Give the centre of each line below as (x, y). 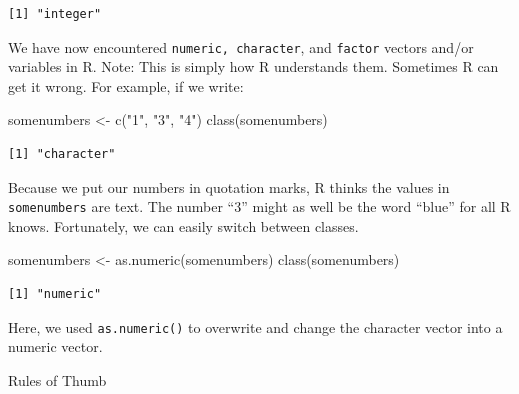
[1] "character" (62, 154)
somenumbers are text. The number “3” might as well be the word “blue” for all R (259, 206)
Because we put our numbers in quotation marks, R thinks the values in (229, 186)
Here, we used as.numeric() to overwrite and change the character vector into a (255, 326)
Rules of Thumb (57, 379)
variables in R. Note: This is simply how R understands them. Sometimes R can (253, 66)
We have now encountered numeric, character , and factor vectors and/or (241, 46)
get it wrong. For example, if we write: (126, 85)
